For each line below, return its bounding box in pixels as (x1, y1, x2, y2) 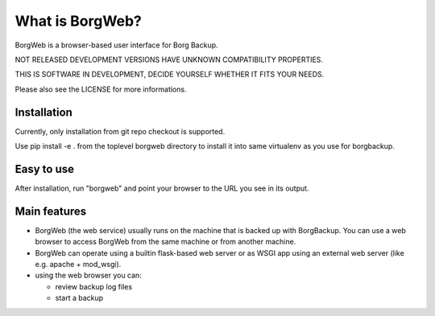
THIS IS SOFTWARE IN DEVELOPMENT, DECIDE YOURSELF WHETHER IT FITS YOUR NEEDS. (14, 69, 325, 80)
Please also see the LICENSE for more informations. (14, 84, 187, 94)
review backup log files (55, 281, 133, 291)
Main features (14, 204, 87, 218)
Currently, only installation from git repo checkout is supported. (14, 126, 226, 136)
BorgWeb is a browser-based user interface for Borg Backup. (14, 40, 218, 50)
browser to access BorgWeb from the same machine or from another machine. (35, 237, 296, 247)
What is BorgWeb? (14, 12, 143, 30)
